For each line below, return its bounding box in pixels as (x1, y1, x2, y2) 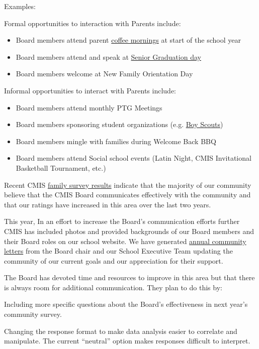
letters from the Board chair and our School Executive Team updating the (4, 246, 233, 256)
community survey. (4, 309, 62, 319)
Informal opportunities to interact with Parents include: (4, 85, 176, 95)
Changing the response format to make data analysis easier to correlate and (4, 325, 237, 336)
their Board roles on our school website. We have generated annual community (4, 236, 246, 246)
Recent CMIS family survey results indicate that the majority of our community (4, 179, 251, 190)
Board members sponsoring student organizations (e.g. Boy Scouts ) (16, 119, 223, 130)
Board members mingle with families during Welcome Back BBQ (16, 136, 216, 146)
